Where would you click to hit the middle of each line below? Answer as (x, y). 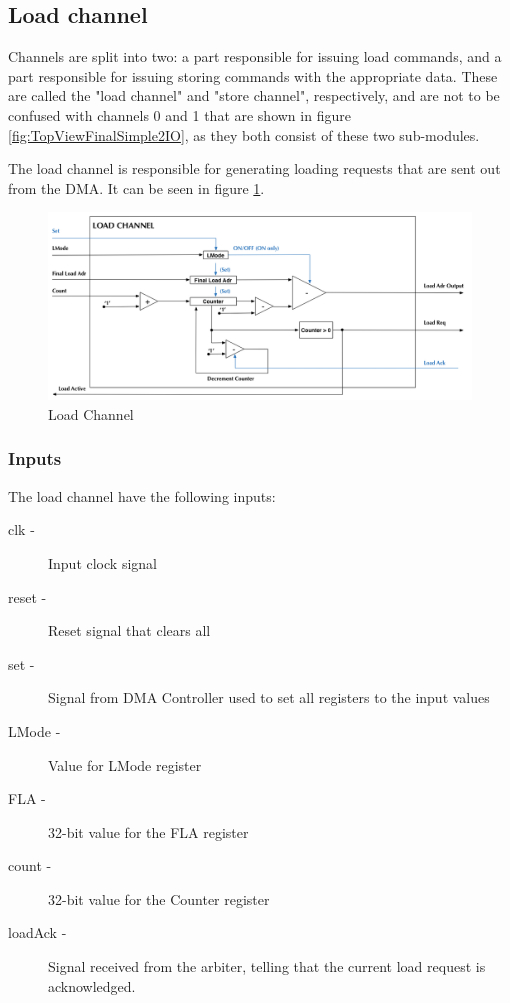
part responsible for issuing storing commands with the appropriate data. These (253, 75)
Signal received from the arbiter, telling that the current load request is (267, 966)
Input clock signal (102, 562)
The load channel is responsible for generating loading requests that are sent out (254, 168)
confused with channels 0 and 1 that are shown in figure (179, 114)
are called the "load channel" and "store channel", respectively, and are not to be (254, 95)
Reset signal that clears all (129, 630)
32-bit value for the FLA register (148, 831)
